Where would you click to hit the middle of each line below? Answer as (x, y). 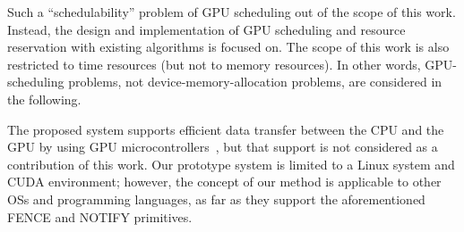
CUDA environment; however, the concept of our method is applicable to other (224, 182)
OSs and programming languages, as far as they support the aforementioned (216, 199)
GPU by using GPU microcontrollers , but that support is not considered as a (223, 147)
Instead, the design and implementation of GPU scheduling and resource (206, 29)
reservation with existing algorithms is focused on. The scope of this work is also (228, 47)
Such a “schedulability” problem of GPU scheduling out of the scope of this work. (232, 12)
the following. (44, 99)
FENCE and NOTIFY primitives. (100, 216)
